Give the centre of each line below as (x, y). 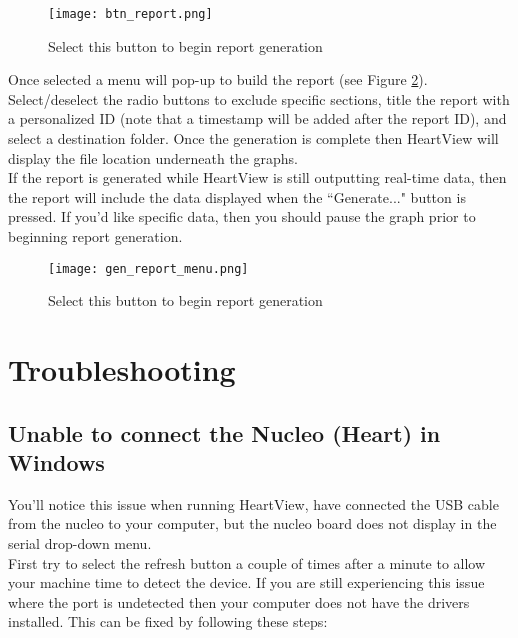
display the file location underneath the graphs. (153, 157)
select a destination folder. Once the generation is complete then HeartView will (253, 138)
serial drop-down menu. (80, 543)
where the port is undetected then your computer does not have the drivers (239, 601)
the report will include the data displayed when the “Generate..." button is (237, 196)
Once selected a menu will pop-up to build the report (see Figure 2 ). (218, 79)
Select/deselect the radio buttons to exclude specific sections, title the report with (259, 98)
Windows (56, 462)
